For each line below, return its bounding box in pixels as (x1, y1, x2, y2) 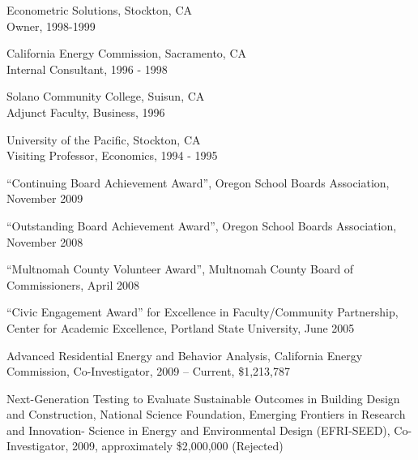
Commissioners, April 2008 (6, 276, 140, 293)
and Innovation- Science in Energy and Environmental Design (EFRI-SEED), (6, 421, 390, 438)
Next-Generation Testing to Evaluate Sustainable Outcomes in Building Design (6, 389, 400, 406)
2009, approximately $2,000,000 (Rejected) (72, 437, 284, 454)
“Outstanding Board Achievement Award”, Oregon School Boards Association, (6, 217, 397, 234)
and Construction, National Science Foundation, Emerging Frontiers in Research (6, 406, 406, 423)
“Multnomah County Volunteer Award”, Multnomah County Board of (6, 260, 354, 277)
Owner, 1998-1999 (6, 17, 96, 34)
